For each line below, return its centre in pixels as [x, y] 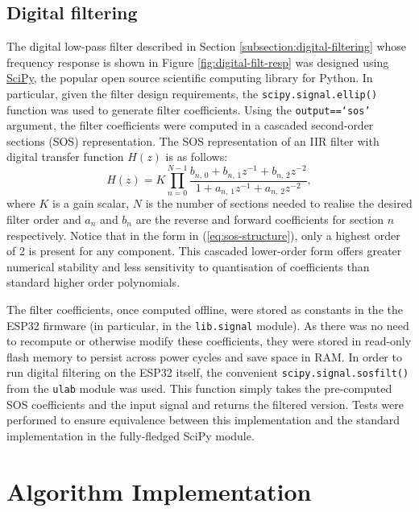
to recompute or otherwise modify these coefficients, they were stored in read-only [209, 341]
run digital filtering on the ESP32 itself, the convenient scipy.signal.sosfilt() [208, 372]
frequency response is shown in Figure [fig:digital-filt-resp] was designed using [198, 62]
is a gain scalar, [91, 203]
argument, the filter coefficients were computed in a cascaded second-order [190, 125]
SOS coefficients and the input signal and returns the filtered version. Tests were [205, 404]
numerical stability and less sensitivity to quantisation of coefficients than [188, 266]
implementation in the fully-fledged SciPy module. [131, 435]
